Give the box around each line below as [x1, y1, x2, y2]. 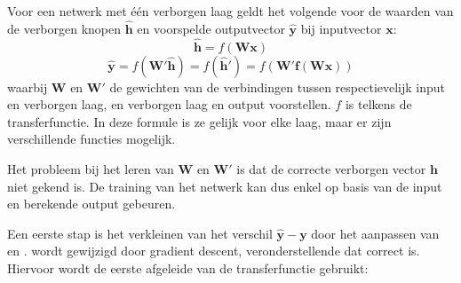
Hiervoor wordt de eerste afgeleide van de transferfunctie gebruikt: [7, 258, 369, 277]
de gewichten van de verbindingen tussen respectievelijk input [109, 77, 446, 96]
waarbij [7, 77, 48, 96]
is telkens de [345, 95, 412, 114]
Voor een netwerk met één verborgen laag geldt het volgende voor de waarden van [7, 2, 454, 20]
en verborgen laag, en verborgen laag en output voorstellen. [7, 95, 331, 114]
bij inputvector [300, 19, 382, 37]
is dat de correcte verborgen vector [236, 160, 426, 177]
